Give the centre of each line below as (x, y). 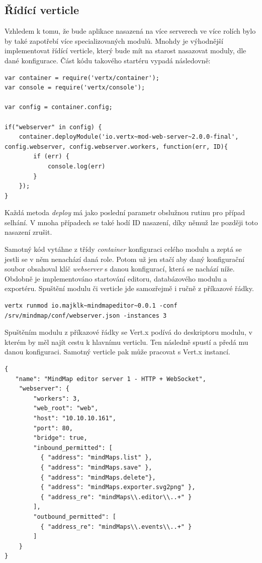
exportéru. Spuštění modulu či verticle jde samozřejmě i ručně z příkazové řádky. (129, 288)
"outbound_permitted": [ (75, 517)
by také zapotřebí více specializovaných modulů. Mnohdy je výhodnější (114, 40)
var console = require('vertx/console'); (75, 88)
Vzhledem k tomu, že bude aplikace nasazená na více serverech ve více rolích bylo (130, 31)
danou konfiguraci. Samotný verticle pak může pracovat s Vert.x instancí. (117, 352)
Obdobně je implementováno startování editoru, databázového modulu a (116, 278)
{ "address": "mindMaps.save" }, (96, 467)
